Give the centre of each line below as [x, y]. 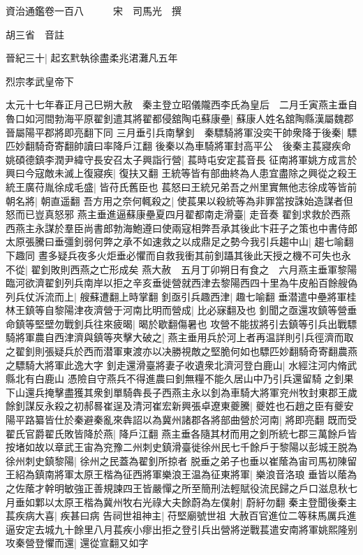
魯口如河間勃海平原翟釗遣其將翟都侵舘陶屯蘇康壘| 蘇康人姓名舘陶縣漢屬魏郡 [180, 118]
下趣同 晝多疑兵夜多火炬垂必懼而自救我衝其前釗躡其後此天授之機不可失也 [173, 255]
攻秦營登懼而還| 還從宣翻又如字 [77, 543]
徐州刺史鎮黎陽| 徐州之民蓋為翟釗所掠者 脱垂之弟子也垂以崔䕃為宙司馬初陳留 [181, 460]
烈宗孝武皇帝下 [40, 81]
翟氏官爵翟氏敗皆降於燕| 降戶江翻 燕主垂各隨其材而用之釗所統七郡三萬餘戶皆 [181, 433]
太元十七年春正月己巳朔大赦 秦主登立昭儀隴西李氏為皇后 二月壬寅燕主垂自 [181, 104]
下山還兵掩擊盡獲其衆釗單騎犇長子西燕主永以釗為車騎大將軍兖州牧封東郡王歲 [181, 392]
